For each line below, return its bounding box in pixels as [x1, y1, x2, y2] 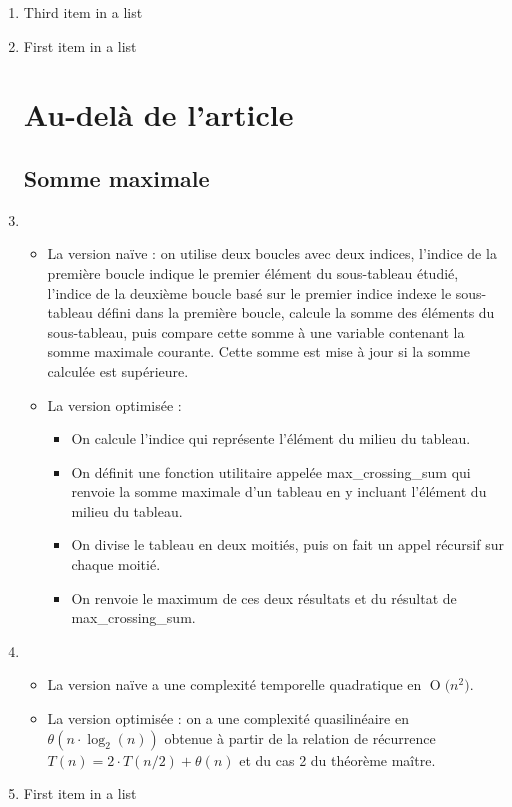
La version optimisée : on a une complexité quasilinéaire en [47, 708, 409, 729]
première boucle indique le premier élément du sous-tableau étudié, [47, 262, 459, 283]
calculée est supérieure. [47, 360, 189, 381]
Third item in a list [23, 2, 143, 22]
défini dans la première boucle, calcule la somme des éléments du [97, 302, 495, 323]
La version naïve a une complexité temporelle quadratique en [47, 674, 422, 695]
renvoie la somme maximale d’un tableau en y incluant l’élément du [71, 481, 487, 502]
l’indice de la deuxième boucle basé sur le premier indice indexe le [47, 282, 452, 303]
